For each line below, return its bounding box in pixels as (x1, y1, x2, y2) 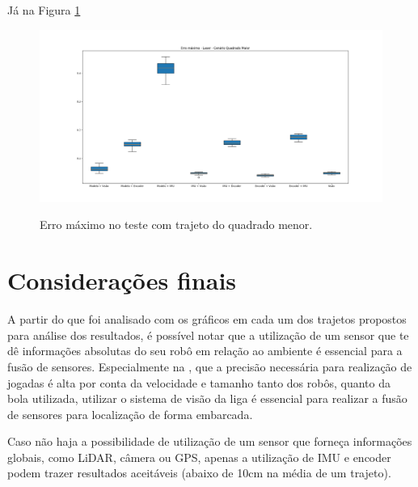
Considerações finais (7, 264, 237, 297)
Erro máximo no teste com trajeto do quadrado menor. (40, 216, 313, 233)
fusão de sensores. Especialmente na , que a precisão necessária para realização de (7, 358, 412, 375)
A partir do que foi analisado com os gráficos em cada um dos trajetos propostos (7, 311, 407, 328)
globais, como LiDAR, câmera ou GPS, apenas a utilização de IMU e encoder (7, 448, 391, 465)
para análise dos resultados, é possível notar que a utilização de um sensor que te (7, 326, 409, 343)
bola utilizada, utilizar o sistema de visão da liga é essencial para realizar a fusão (7, 390, 407, 407)
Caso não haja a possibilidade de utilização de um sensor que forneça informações (7, 433, 412, 450)
